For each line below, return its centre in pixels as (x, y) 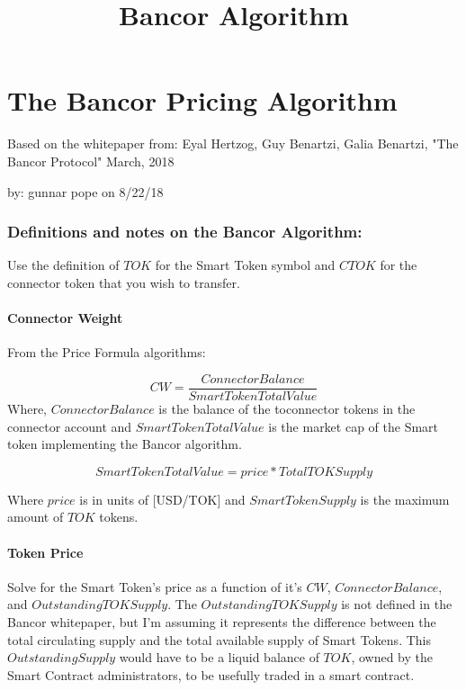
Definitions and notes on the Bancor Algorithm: (185, 232)
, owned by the (392, 657)
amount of (36, 517)
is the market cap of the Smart (354, 426)
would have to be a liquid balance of (219, 657)
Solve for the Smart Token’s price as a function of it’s (155, 586)
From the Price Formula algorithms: (107, 352)
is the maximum (405, 499)
